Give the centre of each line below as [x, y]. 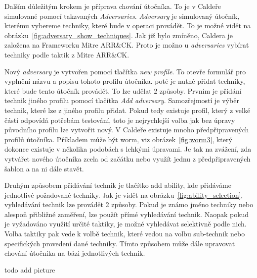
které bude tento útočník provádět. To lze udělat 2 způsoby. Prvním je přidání [123, 90]
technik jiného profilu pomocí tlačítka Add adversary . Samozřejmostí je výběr [122, 100]
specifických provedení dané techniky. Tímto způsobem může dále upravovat [120, 243]
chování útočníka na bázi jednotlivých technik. [75, 253]
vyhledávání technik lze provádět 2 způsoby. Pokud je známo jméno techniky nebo [129, 204]
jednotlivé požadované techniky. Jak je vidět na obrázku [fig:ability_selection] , [124, 195]
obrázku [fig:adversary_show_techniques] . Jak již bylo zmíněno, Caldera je [119, 35]
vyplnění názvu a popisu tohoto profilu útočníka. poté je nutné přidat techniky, [125, 81]
